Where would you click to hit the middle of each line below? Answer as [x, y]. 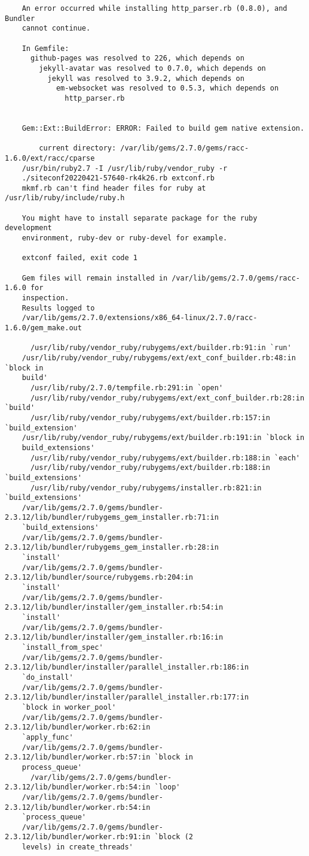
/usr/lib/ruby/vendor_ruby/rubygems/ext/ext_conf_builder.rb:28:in [167, 398]
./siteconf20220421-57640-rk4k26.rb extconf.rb [118, 178]
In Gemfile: [45, 48]
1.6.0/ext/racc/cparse [50, 158]
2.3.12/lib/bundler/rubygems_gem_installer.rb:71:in [112, 518]
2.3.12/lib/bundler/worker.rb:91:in [78, 837]
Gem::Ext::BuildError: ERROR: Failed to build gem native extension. [163, 128]
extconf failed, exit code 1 [79, 258]
